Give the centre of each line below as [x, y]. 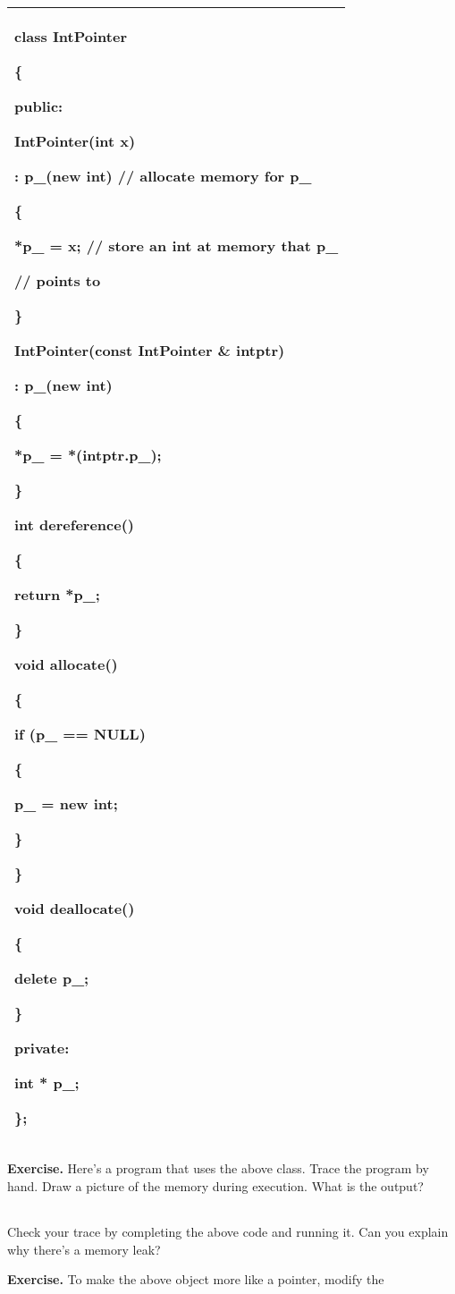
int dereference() [74, 524]
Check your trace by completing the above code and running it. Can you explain [228, 1232]
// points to [58, 280]
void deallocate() [75, 908]
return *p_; [57, 594]
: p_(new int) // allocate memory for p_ [163, 176]
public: [39, 106]
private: [42, 1048]
